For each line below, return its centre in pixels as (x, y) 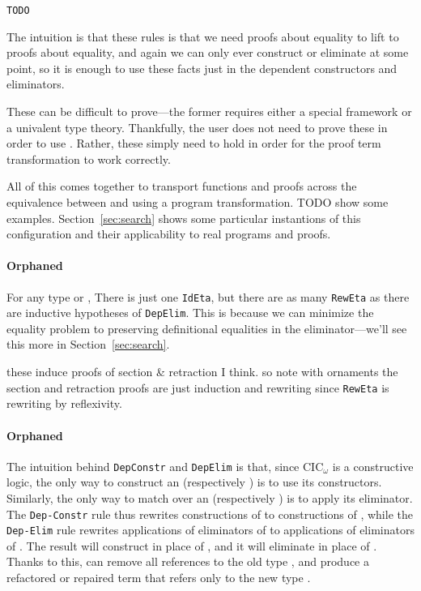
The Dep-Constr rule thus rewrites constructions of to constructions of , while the (210, 514)
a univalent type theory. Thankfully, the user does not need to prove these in (197, 127)
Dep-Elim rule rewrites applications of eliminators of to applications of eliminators (210, 530)
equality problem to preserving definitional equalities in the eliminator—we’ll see (207, 328)
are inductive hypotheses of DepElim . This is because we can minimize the (190, 313)
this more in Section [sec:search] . (88, 344)
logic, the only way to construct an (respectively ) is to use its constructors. (194, 482)
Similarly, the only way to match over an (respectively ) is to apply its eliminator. (210, 497)
